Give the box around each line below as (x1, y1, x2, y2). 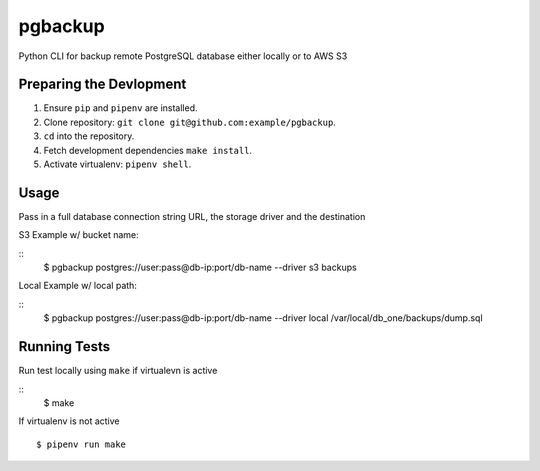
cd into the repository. (43, 130, 135, 142)
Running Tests (18, 338, 110, 355)
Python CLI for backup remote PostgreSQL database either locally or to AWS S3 (18, 50, 348, 62)
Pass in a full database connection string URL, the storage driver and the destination (18, 210, 366, 222)
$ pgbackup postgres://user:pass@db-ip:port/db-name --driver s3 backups (43, 261, 357, 274)
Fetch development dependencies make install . (43, 144, 253, 156)
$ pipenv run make (36, 438, 127, 450)
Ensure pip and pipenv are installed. (43, 102, 199, 114)
